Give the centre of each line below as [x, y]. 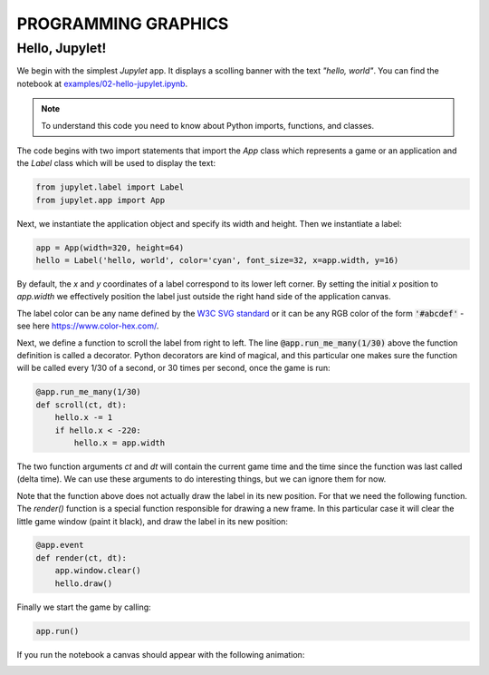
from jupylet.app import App [101, 200]
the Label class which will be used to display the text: [116, 163]
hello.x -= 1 [84, 418]
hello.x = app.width [120, 443]
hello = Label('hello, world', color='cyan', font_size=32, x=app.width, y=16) [217, 260]
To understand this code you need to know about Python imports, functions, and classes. [208, 125]
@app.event [60, 545]
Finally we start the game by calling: [84, 607]
